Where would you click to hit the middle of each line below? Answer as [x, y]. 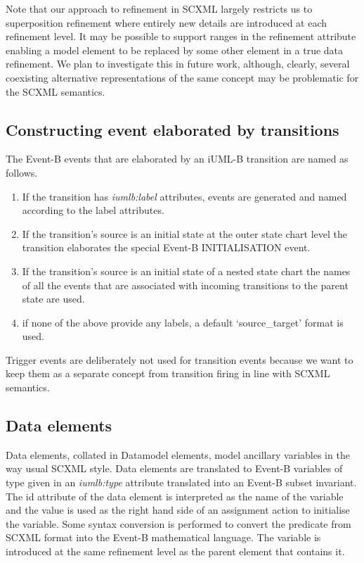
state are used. [53, 299]
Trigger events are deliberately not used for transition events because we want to [180, 359]
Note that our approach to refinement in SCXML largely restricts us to [159, 8]
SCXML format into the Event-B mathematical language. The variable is [163, 537]
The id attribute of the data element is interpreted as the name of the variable [175, 496]
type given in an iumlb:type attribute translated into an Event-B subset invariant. [181, 482]
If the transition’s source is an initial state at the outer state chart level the [184, 233]
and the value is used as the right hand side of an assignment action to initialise [178, 510]
